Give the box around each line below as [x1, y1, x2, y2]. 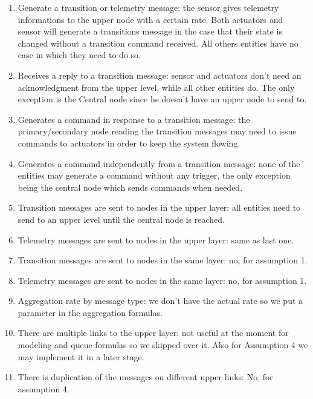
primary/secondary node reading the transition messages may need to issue [18, 125, 297, 137]
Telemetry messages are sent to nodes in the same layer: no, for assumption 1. [18, 274, 307, 286]
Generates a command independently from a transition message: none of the [18, 157, 300, 170]
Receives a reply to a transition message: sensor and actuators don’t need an [18, 68, 302, 81]
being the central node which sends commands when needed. [18, 180, 243, 193]
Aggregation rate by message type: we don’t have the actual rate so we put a [18, 294, 303, 307]
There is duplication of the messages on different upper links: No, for [18, 371, 273, 383]
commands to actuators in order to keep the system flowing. [18, 136, 240, 149]
